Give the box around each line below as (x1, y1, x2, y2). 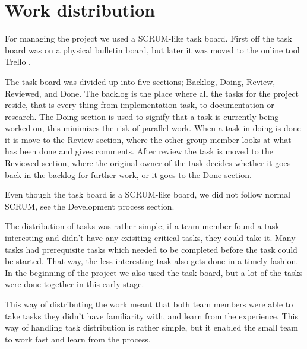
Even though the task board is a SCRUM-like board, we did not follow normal (5, 188, 290, 201)
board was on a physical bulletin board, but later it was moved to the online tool (5, 43, 300, 56)
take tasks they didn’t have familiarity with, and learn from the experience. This (5, 309, 298, 322)
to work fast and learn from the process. (5, 332, 151, 345)
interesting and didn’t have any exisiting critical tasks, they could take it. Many (5, 231, 296, 244)
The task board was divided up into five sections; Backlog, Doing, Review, (5, 75, 276, 87)
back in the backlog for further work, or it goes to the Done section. (5, 168, 252, 180)
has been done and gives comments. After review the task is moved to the (5, 145, 273, 157)
